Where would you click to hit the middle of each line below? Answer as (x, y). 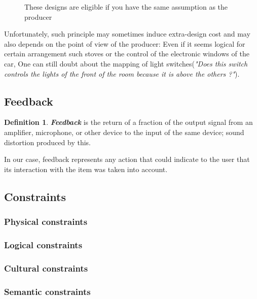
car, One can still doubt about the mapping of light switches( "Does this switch (126, 63)
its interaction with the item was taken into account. (86, 169)
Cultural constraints (46, 268)
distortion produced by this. (47, 142)
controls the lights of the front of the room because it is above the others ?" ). (122, 73)
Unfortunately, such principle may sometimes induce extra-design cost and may (127, 34)
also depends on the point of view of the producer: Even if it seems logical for (125, 43)
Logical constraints (43, 244)
